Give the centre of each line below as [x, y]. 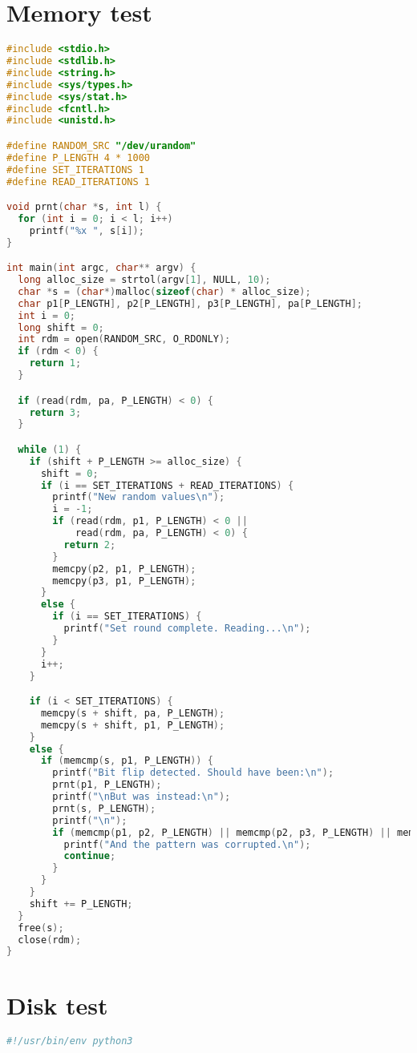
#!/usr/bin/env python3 [70, 1041]
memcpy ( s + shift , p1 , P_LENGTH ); [133, 725]
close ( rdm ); [50, 940]
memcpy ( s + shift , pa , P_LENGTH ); [133, 713]
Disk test [57, 1005]
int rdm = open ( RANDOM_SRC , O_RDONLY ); [124, 339]
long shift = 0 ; [61, 327]
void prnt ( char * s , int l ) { [84, 207]
